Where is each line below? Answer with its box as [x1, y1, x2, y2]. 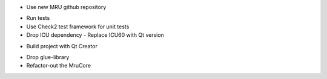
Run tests [26, 14, 50, 22]
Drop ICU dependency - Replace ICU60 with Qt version [26, 31, 165, 39]
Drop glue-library [26, 53, 70, 60]
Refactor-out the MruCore [26, 62, 91, 69]
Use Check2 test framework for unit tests [26, 23, 130, 30]
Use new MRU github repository [26, 4, 107, 10]
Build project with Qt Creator [26, 42, 98, 49]
